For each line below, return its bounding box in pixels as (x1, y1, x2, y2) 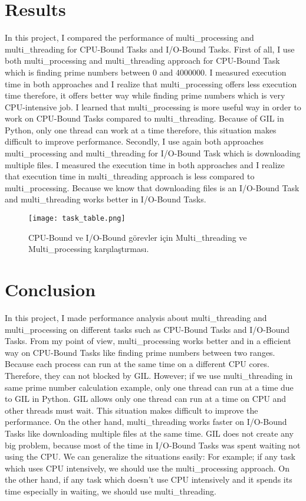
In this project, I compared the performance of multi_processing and (5, 31, 254, 44)
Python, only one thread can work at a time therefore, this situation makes (5, 123, 277, 136)
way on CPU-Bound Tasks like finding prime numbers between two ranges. (5, 346, 275, 358)
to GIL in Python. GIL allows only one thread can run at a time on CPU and (5, 392, 287, 405)
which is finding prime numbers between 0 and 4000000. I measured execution (5, 66, 287, 78)
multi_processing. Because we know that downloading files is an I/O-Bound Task (5, 181, 300, 194)
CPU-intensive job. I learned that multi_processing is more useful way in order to (5, 100, 301, 113)
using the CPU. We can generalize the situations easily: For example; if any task (5, 450, 295, 463)
